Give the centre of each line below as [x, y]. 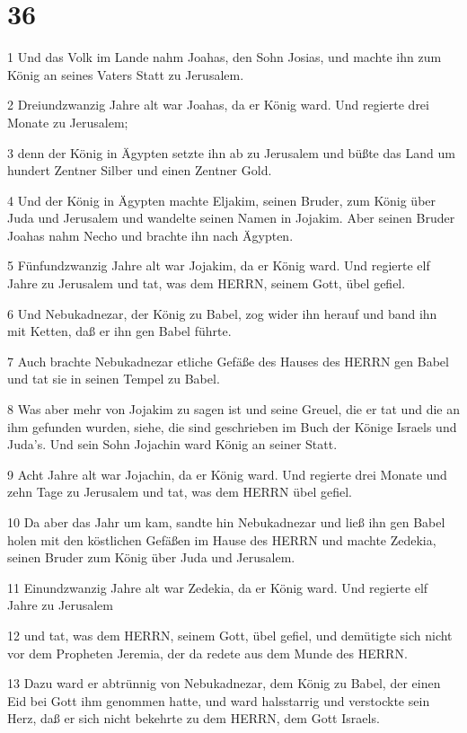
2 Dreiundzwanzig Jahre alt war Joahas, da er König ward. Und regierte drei [218, 105]
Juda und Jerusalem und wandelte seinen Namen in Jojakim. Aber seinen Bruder [231, 218]
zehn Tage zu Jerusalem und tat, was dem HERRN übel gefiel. [180, 492]
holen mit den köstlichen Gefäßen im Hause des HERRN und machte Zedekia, [222, 539]
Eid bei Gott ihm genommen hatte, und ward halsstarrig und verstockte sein [219, 700]
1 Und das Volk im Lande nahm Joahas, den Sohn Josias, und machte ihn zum [225, 57]
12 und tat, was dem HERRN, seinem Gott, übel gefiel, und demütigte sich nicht [230, 635]
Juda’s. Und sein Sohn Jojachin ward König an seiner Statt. [172, 444]
